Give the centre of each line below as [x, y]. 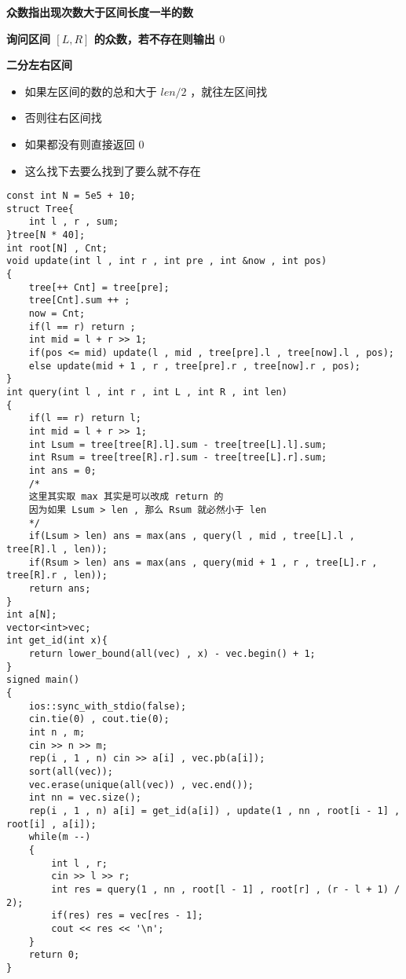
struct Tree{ [40, 209]
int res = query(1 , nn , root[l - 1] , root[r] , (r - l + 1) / [226, 889]
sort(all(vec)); [71, 772]
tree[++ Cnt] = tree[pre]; [99, 287]
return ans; [60, 588]
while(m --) [60, 837]
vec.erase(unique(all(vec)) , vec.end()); [141, 785]
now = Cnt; [57, 314]
